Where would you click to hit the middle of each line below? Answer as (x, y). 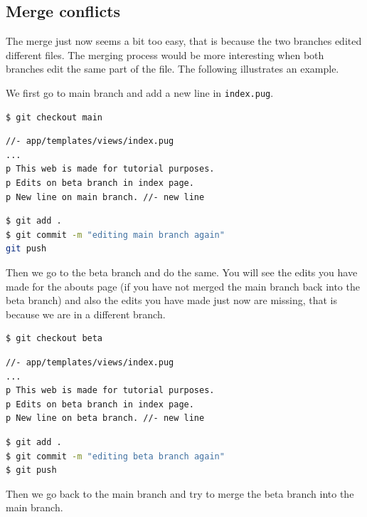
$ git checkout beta (54, 339)
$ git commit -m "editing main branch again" (115, 235)
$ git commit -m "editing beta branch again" (115, 456)
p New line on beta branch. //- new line (105, 418)
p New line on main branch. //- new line (105, 197)
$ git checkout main (54, 117)
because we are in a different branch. (86, 314)
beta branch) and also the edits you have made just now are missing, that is (172, 300)
